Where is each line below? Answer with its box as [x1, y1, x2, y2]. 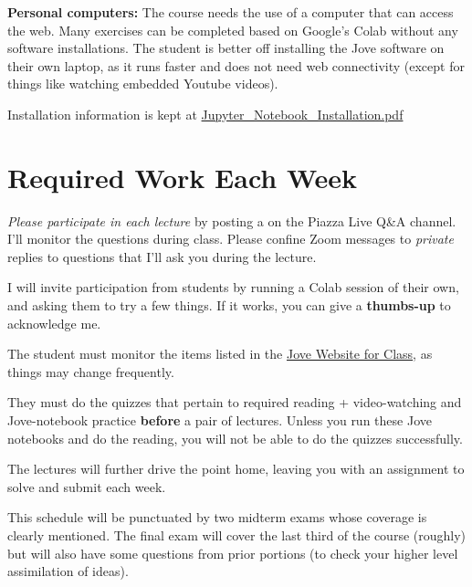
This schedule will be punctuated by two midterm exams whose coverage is [7, 508, 427, 527]
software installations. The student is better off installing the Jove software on [7, 38, 445, 58]
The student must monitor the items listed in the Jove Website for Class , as [7, 344, 433, 363]
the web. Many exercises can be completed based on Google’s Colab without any [7, 20, 458, 39]
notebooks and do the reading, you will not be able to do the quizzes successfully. [7, 428, 463, 447]
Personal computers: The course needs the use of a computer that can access [7, 3, 454, 21]
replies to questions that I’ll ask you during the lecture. [7, 246, 317, 266]
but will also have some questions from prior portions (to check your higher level [7, 543, 458, 562]
